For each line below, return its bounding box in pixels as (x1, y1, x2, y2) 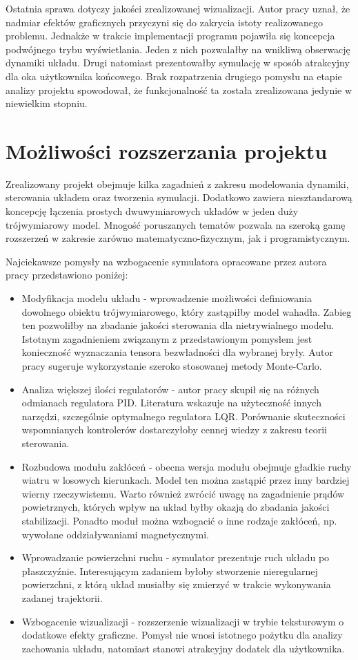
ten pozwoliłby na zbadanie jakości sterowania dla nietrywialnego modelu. (21, 318, 335, 332)
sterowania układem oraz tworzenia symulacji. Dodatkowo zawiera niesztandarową (6, 190, 352, 205)
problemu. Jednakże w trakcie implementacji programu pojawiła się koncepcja (6, 28, 335, 43)
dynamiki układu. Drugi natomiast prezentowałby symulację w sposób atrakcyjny (6, 55, 350, 70)
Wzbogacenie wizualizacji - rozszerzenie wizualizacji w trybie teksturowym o (21, 614, 344, 628)
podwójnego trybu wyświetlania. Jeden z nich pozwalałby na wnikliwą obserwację (6, 41, 350, 56)
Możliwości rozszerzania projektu (6, 136, 328, 164)
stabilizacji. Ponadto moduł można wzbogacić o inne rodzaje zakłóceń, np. (21, 513, 337, 527)
